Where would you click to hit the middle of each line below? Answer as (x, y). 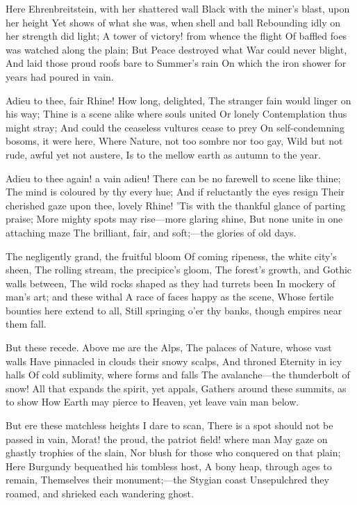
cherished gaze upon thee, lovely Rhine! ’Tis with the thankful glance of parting (176, 205)
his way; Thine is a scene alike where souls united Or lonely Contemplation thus (176, 114)
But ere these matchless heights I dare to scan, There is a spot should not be (169, 425)
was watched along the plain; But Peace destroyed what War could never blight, (176, 49)
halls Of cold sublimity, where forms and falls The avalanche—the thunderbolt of (178, 375)
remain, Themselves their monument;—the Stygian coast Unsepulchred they (167, 480)
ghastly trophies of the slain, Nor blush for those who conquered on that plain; (173, 452)
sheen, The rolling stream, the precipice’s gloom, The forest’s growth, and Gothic (179, 270)
